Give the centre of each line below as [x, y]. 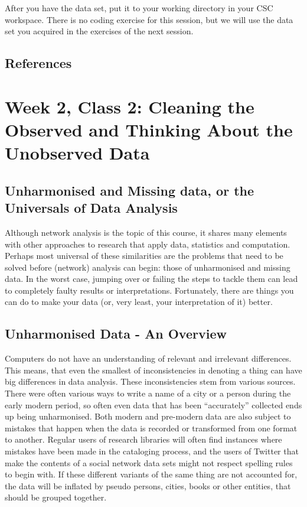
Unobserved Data [77, 153]
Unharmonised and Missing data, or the [130, 190]
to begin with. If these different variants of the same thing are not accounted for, [151, 474]
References [38, 63]
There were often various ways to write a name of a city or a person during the [148, 393]
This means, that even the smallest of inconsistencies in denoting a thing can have [153, 370]
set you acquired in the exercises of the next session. [99, 31]
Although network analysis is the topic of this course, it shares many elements [146, 232]
